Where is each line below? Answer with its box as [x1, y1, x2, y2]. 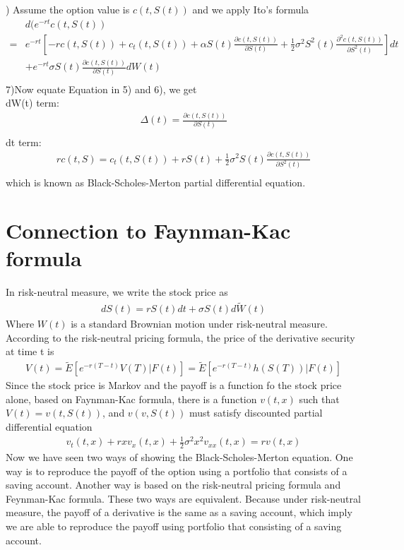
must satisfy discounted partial [189, 405, 323, 420]
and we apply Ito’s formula [192, 2, 309, 16]
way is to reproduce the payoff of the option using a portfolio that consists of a [6, 463, 347, 478]
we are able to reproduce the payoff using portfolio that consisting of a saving [6, 519, 342, 534]
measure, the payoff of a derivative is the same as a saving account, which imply [6, 505, 352, 520]
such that [299, 391, 340, 406]
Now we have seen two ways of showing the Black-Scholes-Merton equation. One [6, 450, 353, 465]
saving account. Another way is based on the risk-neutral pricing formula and [6, 477, 341, 492]
